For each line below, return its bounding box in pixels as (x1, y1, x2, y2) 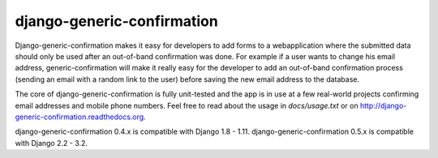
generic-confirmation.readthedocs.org (15, 112, 144, 122)
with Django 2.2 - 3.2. (15, 138, 88, 147)
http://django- (359, 100, 407, 110)
